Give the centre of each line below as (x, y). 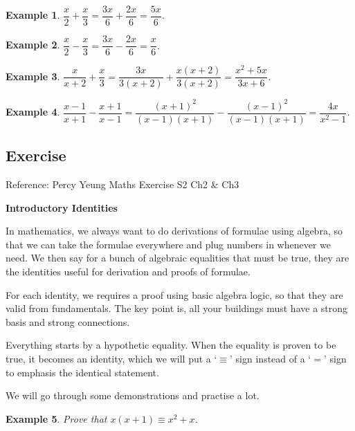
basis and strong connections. (68, 321)
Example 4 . (33, 112)
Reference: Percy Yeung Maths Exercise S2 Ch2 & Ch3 (122, 184)
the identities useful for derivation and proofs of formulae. (128, 271)
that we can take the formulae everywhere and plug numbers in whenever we (169, 244)
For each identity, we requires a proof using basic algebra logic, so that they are (174, 294)
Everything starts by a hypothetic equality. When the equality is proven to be (171, 345)
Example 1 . (33, 15)
